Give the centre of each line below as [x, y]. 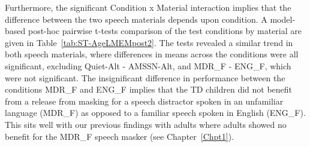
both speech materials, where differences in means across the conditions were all [152, 54]
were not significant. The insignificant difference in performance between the [145, 77]
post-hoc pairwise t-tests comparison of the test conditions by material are [165, 31]
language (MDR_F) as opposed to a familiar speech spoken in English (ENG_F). [155, 113]
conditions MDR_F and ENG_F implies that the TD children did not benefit [149, 89]
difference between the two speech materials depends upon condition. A [136, 19]
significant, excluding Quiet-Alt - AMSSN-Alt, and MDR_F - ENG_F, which [148, 65]
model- [283, 19]
